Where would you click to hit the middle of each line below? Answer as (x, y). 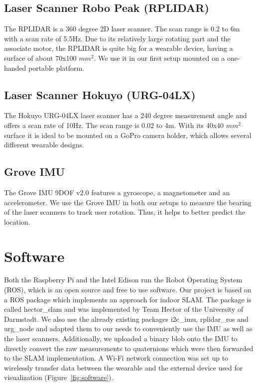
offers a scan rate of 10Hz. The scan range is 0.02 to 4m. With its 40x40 (114, 125)
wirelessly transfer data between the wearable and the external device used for (124, 367)
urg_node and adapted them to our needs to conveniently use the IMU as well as (128, 328)
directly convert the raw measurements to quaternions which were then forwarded (129, 348)
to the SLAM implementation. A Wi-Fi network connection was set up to (116, 358)
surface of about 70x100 (40, 58)
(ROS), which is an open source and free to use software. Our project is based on (128, 290)
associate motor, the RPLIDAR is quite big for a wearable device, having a (119, 48)
